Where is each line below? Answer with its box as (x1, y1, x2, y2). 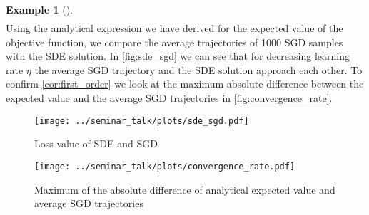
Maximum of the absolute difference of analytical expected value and (34, 182, 335, 196)
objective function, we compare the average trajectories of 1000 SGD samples (6, 34, 343, 49)
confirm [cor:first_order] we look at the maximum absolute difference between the (6, 76, 364, 91)
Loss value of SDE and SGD (34, 136, 158, 151)
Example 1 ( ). (6, 2, 73, 16)
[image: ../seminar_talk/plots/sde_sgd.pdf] (34, 115, 249, 126)
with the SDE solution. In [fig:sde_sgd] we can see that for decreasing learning (6, 48, 350, 63)
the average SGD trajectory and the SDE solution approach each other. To (34, 62, 363, 77)
